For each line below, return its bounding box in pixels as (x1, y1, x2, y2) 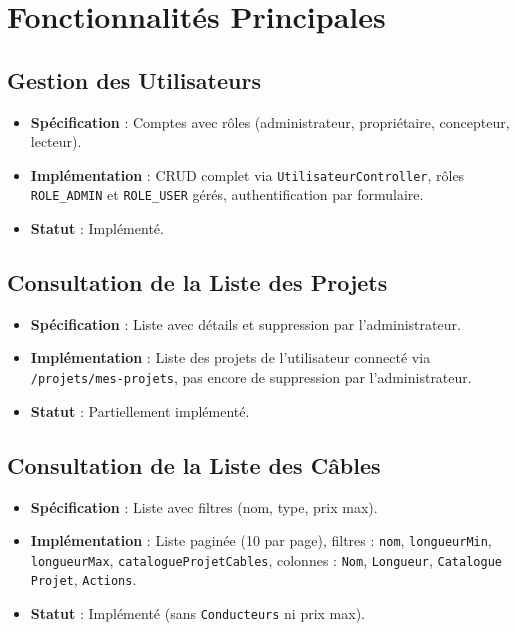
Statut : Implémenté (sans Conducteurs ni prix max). (30, 603, 366, 624)
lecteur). (30, 131, 82, 152)
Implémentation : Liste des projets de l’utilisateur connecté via (30, 347, 431, 368)
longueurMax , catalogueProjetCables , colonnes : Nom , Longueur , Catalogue (30, 549, 502, 570)
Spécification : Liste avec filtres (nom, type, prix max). (30, 496, 378, 517)
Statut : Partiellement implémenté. (30, 400, 250, 421)
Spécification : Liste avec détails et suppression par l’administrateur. (30, 313, 461, 334)
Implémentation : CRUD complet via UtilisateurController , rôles (30, 164, 465, 185)
